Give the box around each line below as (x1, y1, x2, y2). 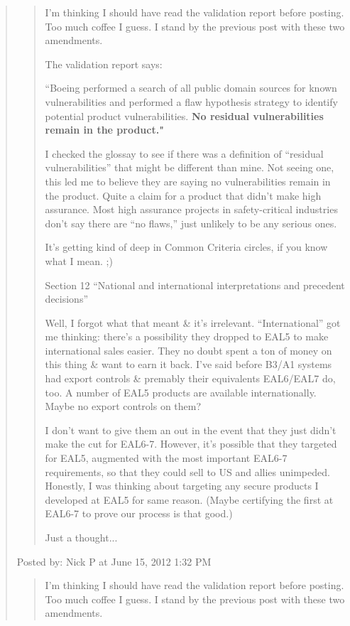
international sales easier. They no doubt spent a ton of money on (45, 342, 332, 357)
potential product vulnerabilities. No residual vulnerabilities (45, 108, 324, 123)
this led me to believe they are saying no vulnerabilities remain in (45, 173, 331, 188)
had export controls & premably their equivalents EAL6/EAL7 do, (45, 371, 336, 386)
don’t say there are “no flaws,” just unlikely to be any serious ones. (45, 215, 337, 230)
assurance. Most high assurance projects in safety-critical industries (45, 202, 338, 217)
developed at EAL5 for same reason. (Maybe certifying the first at (45, 492, 334, 507)
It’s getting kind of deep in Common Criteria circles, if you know (45, 239, 328, 254)
